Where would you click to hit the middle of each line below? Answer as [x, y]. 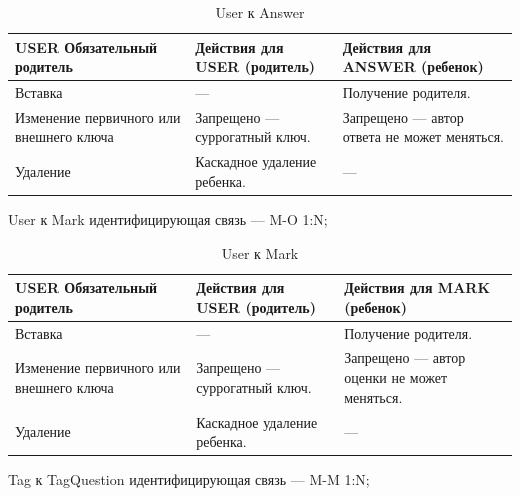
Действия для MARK [417, 287]
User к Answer [260, 12]
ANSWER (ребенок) [413, 66]
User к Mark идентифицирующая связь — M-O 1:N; [168, 219]
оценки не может [396, 377]
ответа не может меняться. [423, 136]
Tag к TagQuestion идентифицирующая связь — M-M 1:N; [189, 479]
